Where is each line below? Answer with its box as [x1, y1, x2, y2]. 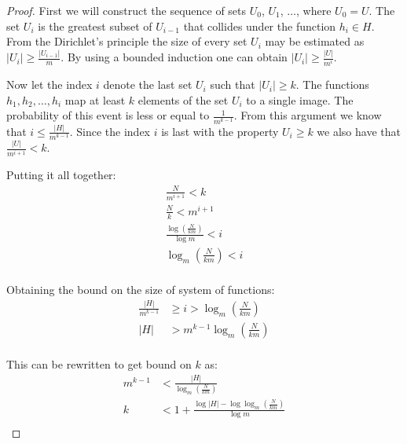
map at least [64, 91, 126, 108]
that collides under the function [183, 17, 336, 34]
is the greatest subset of [38, 17, 152, 34]
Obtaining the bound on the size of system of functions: [6, 281, 275, 297]
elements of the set [137, 91, 229, 108]
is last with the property [161, 123, 279, 139]
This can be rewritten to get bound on [6, 355, 192, 372]
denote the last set [103, 76, 192, 93]
